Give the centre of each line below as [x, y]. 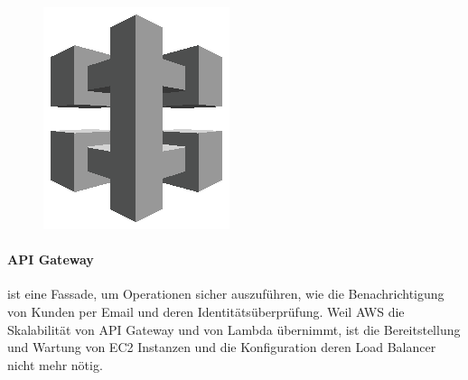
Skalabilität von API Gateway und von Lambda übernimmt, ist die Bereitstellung [234, 329]
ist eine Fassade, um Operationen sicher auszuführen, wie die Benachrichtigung [226, 294]
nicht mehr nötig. [55, 364]
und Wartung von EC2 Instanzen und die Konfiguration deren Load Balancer [222, 347]
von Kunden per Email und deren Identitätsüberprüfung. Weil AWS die [206, 311]
